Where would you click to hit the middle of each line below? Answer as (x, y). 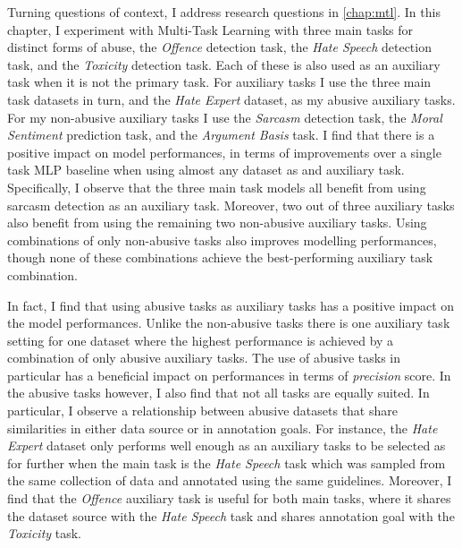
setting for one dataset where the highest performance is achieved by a (201, 340)
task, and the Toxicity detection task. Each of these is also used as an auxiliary (224, 64)
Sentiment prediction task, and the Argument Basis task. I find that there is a (221, 135)
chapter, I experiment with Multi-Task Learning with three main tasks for (210, 29)
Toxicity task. (45, 533)
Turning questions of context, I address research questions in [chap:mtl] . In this (224, 12)
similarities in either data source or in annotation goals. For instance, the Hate (223, 428)
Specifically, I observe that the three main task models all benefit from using (217, 187)
